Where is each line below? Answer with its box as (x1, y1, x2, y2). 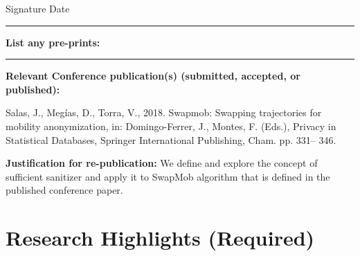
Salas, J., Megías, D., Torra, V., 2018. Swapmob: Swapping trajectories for (6, 105, 322, 120)
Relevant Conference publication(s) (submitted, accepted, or (6, 68, 300, 83)
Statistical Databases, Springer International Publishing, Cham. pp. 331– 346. (6, 132, 336, 147)
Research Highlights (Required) (6, 223, 315, 252)
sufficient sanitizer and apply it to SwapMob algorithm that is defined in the (6, 169, 330, 183)
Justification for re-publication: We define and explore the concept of (6, 156, 318, 170)
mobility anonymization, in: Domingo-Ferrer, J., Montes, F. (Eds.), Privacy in (6, 118, 336, 133)
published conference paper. (6, 183, 123, 197)
